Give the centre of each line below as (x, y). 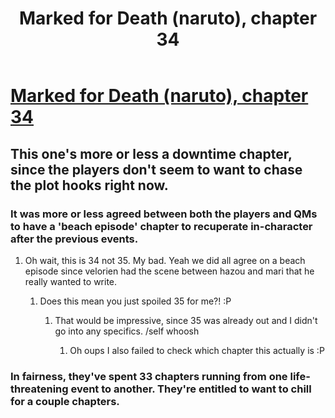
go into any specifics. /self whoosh (127, 331)
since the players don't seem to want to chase (156, 169)
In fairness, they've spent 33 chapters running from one (149, 376)
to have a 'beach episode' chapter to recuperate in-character (161, 226)
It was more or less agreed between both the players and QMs (164, 214)
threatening (39, 389)
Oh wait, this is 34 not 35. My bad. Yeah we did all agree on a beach (165, 260)
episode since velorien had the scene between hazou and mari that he (169, 271)
